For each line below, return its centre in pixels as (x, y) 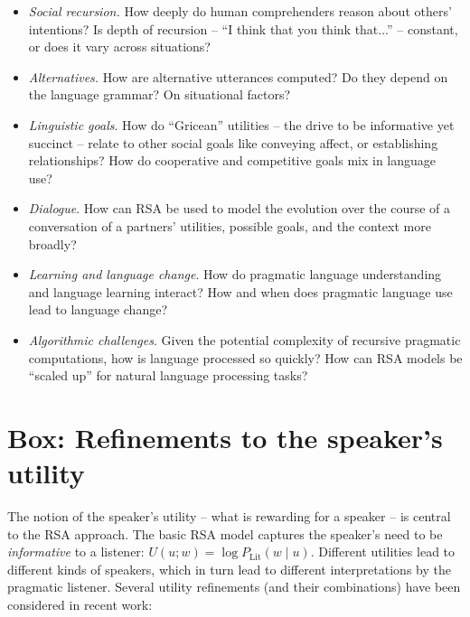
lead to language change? (98, 309)
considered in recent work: (80, 604)
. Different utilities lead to (383, 552)
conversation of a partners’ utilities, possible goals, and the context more (230, 225)
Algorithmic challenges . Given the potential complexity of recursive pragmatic (244, 339)
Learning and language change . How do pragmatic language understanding (235, 274)
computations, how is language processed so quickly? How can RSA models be (245, 357)
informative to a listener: (76, 552)
